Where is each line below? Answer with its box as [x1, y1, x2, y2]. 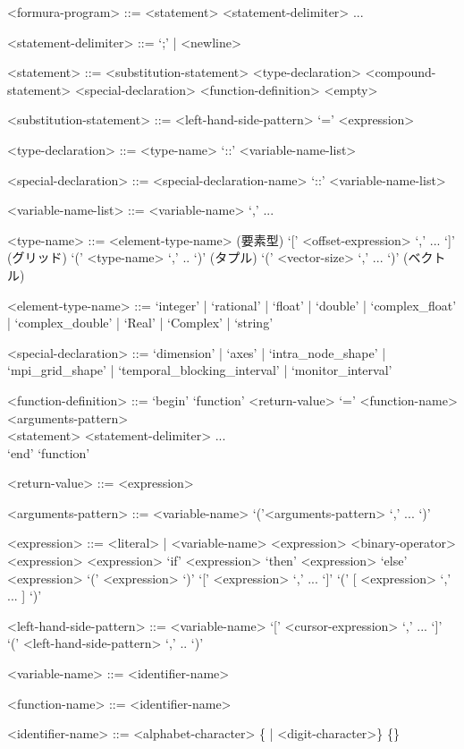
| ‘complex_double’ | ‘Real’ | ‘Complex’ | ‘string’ [7, 313, 274, 332]
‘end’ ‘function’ [7, 443, 90, 462]
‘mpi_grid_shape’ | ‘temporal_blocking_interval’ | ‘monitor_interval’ [7, 361, 392, 379]
